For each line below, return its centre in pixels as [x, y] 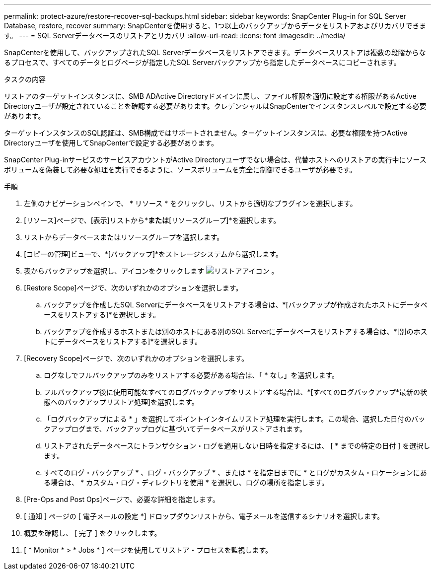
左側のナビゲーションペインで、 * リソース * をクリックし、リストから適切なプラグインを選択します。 [190, 203]
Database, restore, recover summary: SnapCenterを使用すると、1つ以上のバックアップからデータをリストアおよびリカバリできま [215, 26]
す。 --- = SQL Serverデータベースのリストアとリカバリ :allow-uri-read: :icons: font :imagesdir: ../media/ [175, 36]
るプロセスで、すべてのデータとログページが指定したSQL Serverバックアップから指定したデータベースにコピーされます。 [202, 62]
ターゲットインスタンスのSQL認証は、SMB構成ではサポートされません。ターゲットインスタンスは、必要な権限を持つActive [206, 133]
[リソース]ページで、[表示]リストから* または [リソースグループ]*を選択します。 [152, 220]
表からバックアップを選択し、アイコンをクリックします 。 [151, 271]
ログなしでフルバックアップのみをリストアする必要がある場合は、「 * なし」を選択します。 [191, 375]
